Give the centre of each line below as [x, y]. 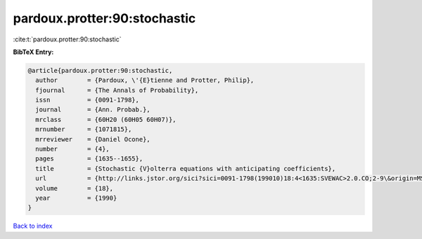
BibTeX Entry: [33, 52]
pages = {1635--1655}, [89, 159]
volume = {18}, [75, 188]
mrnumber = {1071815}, [84, 129]
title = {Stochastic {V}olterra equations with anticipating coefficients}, [186, 169]
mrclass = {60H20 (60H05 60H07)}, [106, 120]
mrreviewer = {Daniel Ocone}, [93, 139]
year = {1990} [76, 198]
